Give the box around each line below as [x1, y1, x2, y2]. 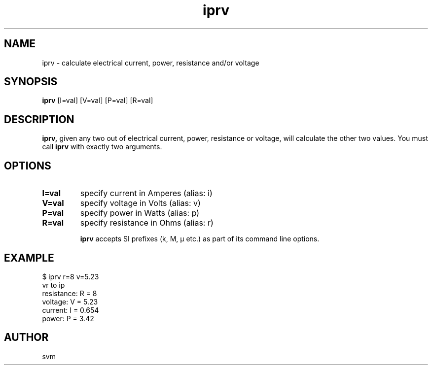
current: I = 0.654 [42, 305, 99, 314]
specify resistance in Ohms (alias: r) [80, 218, 214, 228]
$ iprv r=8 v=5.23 [42, 272, 99, 281]
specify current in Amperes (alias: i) [80, 188, 213, 199]
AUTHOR [4, 331, 49, 344]
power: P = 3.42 [42, 314, 94, 323]
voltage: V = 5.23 [42, 297, 98, 306]
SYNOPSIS [4, 75, 58, 88]
